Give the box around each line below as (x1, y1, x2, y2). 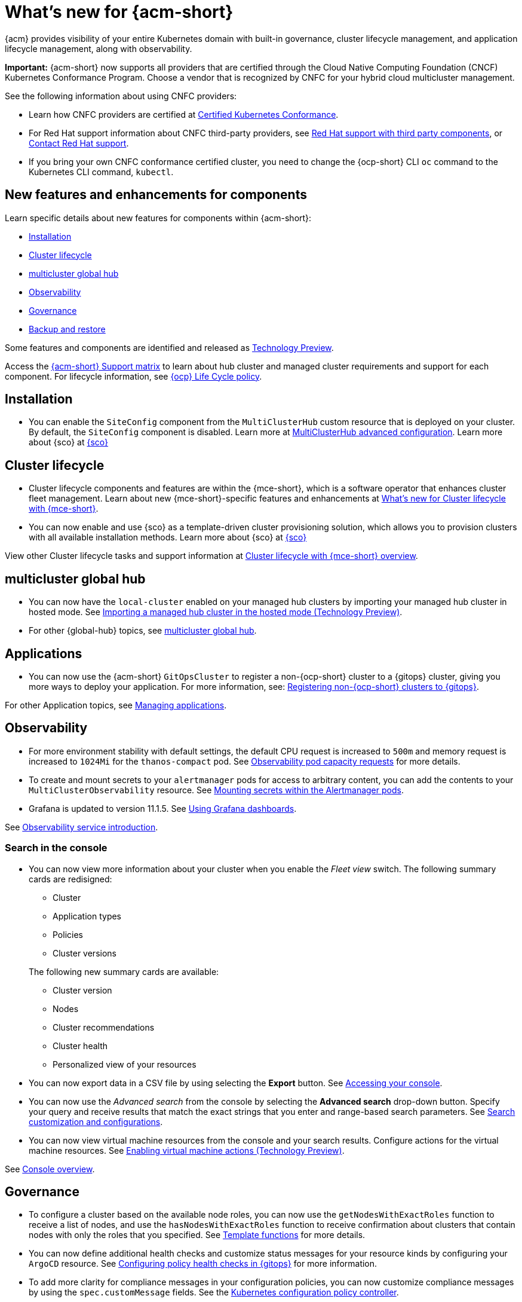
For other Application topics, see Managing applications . (5, 699, 227, 710)
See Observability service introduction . (5, 821, 158, 832)
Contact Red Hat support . (29, 137, 129, 148)
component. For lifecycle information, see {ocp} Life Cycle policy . (5, 371, 262, 381)
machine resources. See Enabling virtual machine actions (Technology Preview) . (29, 1145, 345, 1156)
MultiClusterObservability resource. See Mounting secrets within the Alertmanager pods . (29, 784, 404, 795)
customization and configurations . (29, 1116, 163, 1127)
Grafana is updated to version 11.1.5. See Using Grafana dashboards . (29, 803, 297, 814)
